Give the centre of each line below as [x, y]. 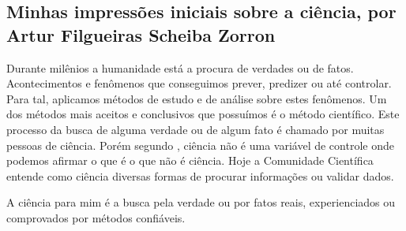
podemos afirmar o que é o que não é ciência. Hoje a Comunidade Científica [190, 160]
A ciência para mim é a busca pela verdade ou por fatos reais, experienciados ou [201, 202]
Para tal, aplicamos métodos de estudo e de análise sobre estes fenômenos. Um [197, 98]
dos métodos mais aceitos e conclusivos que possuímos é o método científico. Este [203, 114]
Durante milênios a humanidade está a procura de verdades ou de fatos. [180, 67]
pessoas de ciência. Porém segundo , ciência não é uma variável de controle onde [200, 145]
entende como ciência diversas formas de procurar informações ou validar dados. [200, 175]
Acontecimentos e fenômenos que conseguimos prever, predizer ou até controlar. [199, 83]
